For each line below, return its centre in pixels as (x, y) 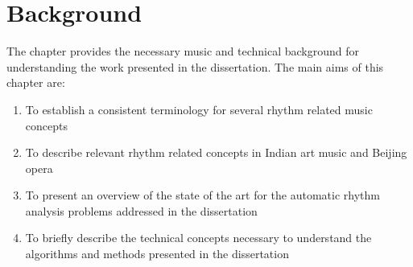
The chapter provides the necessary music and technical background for (183, 51)
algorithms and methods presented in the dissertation (157, 254)
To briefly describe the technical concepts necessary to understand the (198, 238)
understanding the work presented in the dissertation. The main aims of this (195, 66)
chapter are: (36, 82)
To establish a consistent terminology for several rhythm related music (199, 109)
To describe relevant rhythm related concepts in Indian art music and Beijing (216, 152)
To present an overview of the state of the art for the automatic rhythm (202, 195)
